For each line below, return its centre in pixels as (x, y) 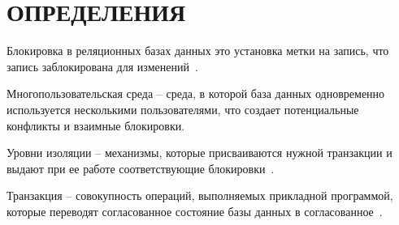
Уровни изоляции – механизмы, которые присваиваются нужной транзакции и (199, 153)
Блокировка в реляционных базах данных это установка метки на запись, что (198, 51)
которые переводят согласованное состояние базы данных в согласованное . (195, 211)
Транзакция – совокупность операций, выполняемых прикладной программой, (200, 195)
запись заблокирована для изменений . (102, 66)
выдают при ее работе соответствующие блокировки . (141, 168)
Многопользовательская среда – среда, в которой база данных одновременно (196, 93)
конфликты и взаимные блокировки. (96, 125)
